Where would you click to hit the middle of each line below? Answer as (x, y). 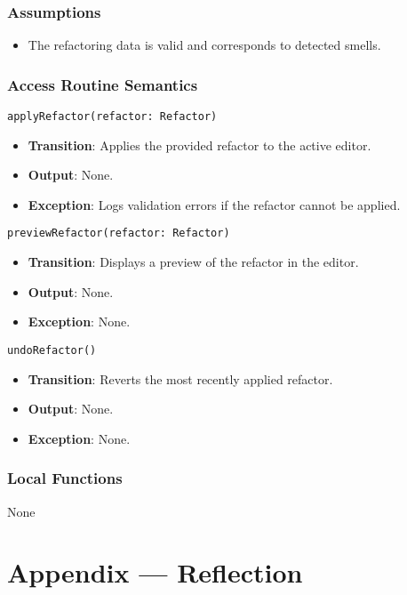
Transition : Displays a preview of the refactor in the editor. (193, 262)
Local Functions (65, 478)
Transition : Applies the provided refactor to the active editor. (200, 145)
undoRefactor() (52, 350)
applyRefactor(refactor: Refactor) (112, 117)
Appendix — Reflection (155, 572)
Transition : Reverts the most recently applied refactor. (180, 378)
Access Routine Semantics (103, 84)
